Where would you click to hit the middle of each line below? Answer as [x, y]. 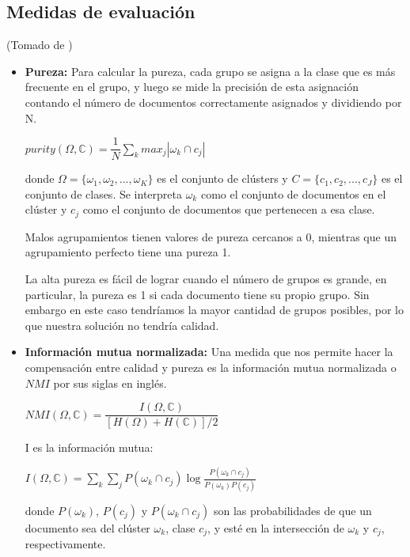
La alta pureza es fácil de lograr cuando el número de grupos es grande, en [206, 279]
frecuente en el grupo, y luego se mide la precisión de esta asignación [192, 87]
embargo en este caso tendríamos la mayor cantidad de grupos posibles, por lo [214, 310]
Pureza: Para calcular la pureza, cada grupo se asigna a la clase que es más [210, 71]
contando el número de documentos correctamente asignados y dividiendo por [213, 102]
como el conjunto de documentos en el [293, 193]
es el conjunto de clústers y [222, 178]
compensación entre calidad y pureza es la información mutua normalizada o [211, 368]
